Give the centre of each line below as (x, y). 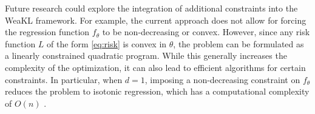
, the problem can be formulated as (239, 43)
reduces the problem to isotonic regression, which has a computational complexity (157, 91)
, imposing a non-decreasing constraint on (222, 79)
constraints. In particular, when (64, 79)
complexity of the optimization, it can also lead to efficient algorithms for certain (155, 67)
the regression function (47, 32)
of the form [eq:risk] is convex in (107, 43)
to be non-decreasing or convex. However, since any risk (206, 32)
